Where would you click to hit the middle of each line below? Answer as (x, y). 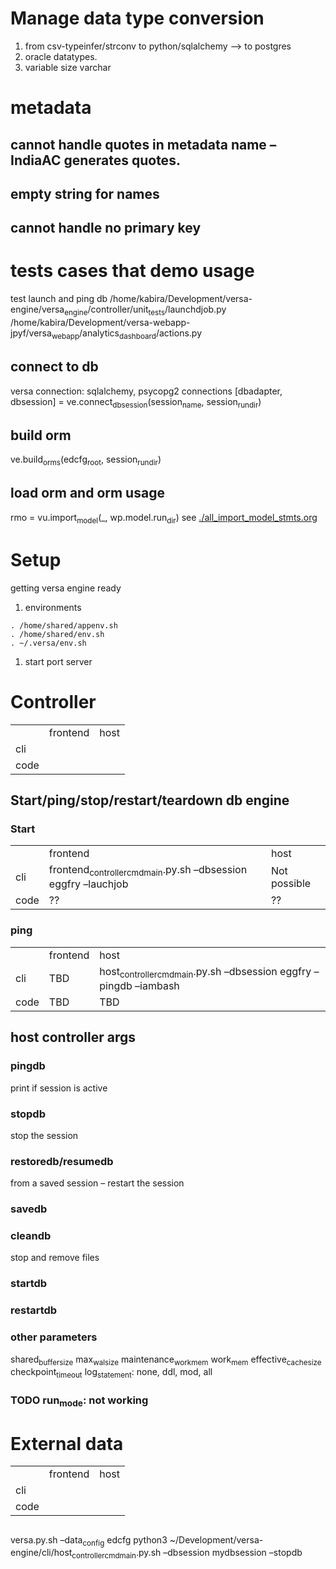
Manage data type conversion (137, 18)
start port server (58, 661)
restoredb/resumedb (62, 1161)
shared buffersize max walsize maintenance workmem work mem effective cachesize (166, 1360)
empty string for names (85, 193)
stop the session (44, 1135)
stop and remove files (55, 1258)
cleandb (31, 1236)
